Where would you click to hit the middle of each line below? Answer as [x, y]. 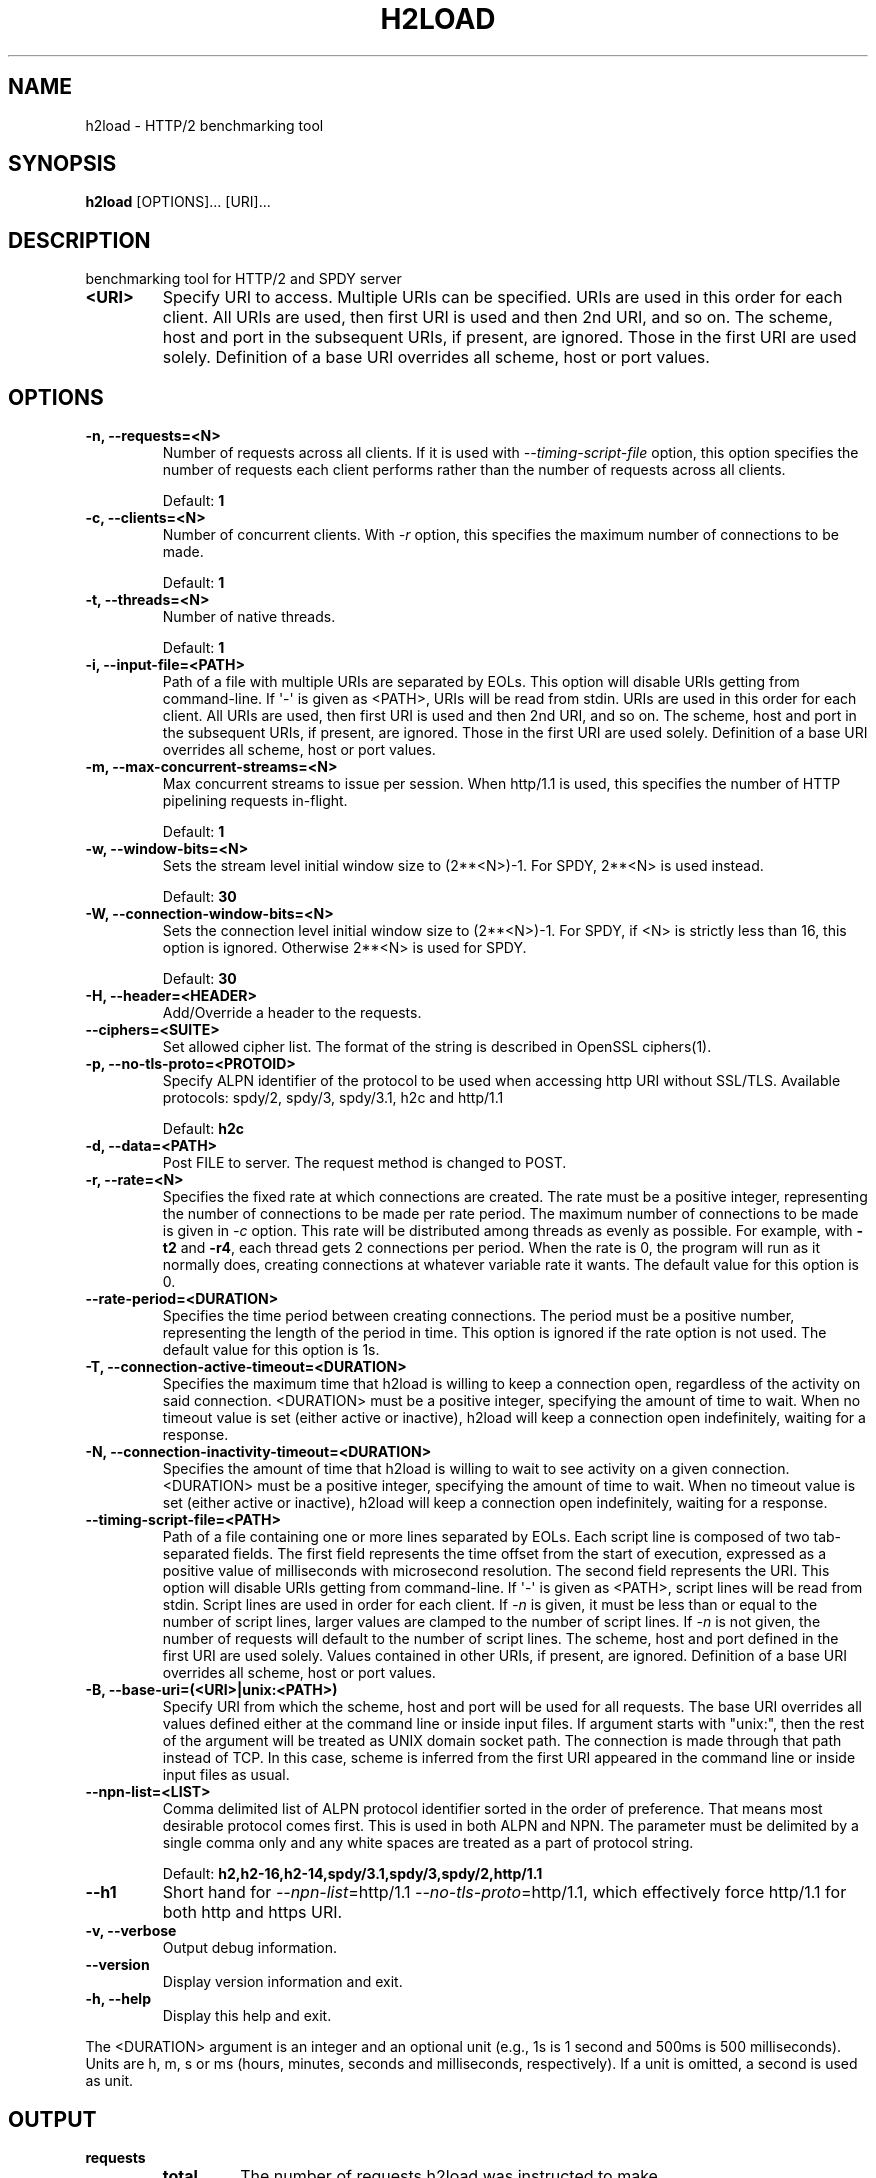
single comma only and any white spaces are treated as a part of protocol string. [428, 1843]
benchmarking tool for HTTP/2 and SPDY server [243, 279]
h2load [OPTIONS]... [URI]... [178, 202]
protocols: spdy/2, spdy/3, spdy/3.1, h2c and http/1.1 [333, 1098]
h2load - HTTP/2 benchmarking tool [204, 125]
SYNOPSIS [62, 164]
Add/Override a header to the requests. [292, 1013]
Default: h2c [203, 1129]
